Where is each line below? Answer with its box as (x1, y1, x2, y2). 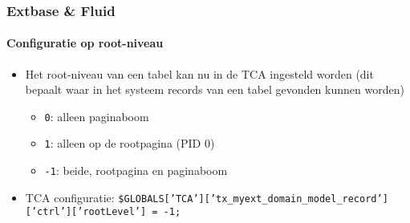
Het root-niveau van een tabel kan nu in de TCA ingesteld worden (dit (25, 65, 374, 82)
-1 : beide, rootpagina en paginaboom (44, 162, 228, 179)
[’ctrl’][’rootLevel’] (25, 206, 147, 218)
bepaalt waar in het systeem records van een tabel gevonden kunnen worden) (25, 81, 404, 98)
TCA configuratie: (25, 189, 115, 205)
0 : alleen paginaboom (44, 107, 149, 124)
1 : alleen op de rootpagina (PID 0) (44, 135, 215, 152)
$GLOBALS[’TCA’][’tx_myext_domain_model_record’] (118, 193, 388, 205)
